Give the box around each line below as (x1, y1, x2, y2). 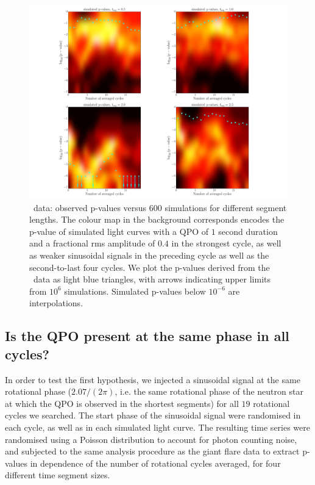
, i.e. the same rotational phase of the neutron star (115, 385, 303, 398)
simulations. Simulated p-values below (64, 284, 206, 297)
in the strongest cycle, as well (171, 237, 281, 250)
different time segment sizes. (5, 469, 110, 481)
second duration (218, 225, 278, 237)
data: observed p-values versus (33, 201, 147, 214)
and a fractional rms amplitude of (29, 237, 155, 250)
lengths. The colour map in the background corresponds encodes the (29, 213, 285, 226)
